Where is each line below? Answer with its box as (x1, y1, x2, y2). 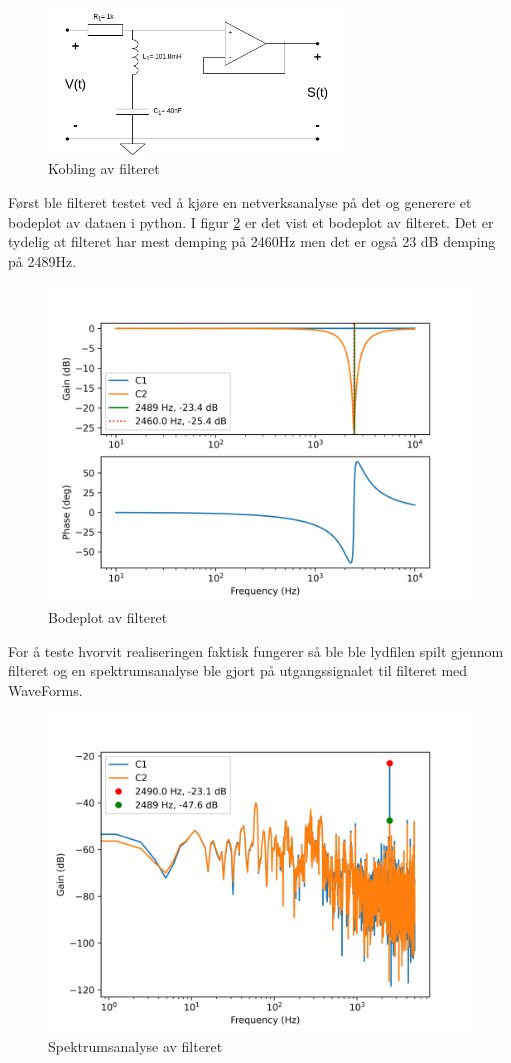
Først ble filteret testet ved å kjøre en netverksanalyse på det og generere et (8, 191, 472, 212)
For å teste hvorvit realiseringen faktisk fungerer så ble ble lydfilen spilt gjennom (8, 640, 504, 661)
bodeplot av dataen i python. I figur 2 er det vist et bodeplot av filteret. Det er (8, 211, 494, 232)
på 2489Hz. (8, 250, 77, 271)
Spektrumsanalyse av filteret (48, 1035, 223, 1056)
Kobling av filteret (48, 158, 160, 179)
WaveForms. (8, 679, 83, 700)
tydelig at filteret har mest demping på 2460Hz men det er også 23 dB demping (8, 231, 496, 252)
